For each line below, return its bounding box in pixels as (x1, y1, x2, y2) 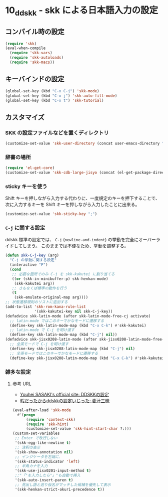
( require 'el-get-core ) (5, 165, 55, 171)
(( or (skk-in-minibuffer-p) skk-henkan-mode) (11, 276, 108, 281)
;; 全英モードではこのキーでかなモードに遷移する (9, 351, 98, 356)
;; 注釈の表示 (14, 445, 40, 450)
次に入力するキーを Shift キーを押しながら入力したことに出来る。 (5, 202, 140, 208)
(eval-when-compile (5, 46, 46, 51)
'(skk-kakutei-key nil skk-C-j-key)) (34, 309, 113, 314)
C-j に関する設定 (5, 224, 45, 231)
